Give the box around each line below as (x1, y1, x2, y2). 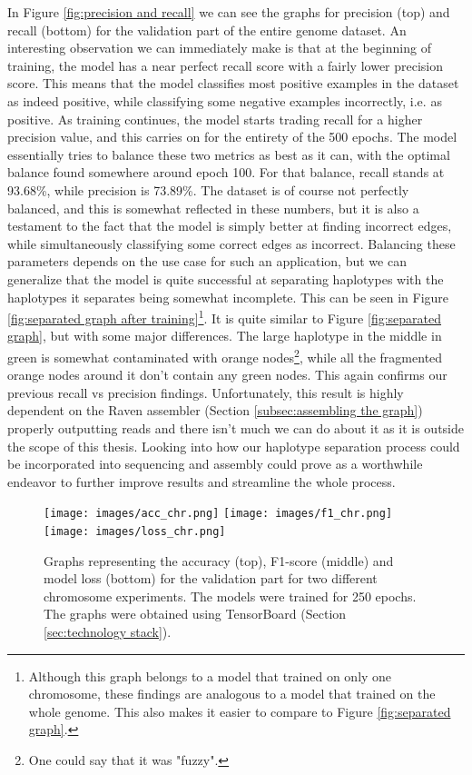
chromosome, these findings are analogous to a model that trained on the (28, 684, 436, 703)
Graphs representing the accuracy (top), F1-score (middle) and (44, 551, 394, 570)
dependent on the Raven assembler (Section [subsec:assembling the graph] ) (7, 401, 423, 420)
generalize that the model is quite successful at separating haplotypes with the (7, 269, 444, 288)
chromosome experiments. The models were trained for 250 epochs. (44, 586, 417, 605)
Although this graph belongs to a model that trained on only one (28, 666, 392, 685)
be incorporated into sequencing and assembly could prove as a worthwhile (7, 454, 423, 473)
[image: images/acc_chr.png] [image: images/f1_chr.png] (44, 507, 393, 521)
